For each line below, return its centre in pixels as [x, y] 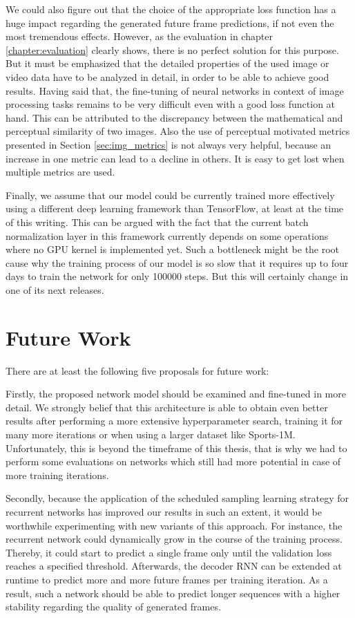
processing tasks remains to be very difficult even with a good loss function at [171, 104]
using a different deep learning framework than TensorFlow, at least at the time [175, 208]
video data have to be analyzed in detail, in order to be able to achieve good [167, 76]
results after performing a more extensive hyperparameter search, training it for [174, 421]
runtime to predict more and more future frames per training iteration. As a [167, 579]
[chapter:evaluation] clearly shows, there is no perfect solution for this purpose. [172, 49]
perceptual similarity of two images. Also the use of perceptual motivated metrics [178, 131]
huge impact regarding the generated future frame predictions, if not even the [170, 22]
